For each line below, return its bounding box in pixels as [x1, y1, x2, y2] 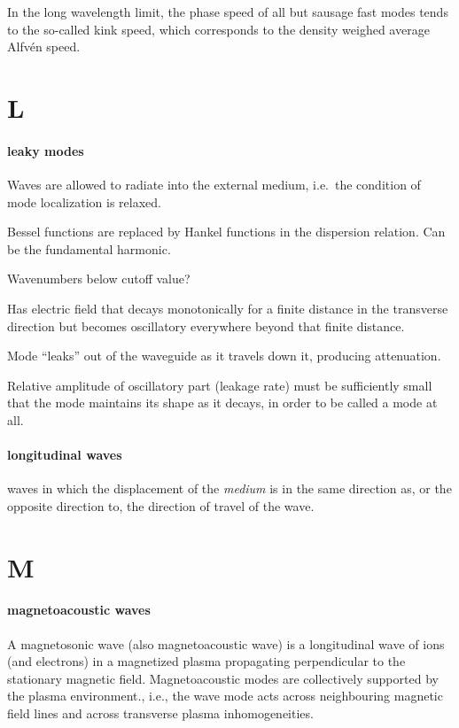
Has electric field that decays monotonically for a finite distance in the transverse [7, 298, 448, 317]
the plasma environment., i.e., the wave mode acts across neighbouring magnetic [7, 686, 443, 705]
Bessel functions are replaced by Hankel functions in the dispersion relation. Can [7, 222, 446, 241]
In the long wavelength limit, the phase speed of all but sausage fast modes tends [7, 3, 448, 20]
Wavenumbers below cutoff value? [7, 269, 191, 288]
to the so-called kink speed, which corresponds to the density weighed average [7, 19, 430, 38]
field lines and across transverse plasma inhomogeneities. [7, 704, 314, 723]
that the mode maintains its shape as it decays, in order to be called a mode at [7, 393, 438, 412]
